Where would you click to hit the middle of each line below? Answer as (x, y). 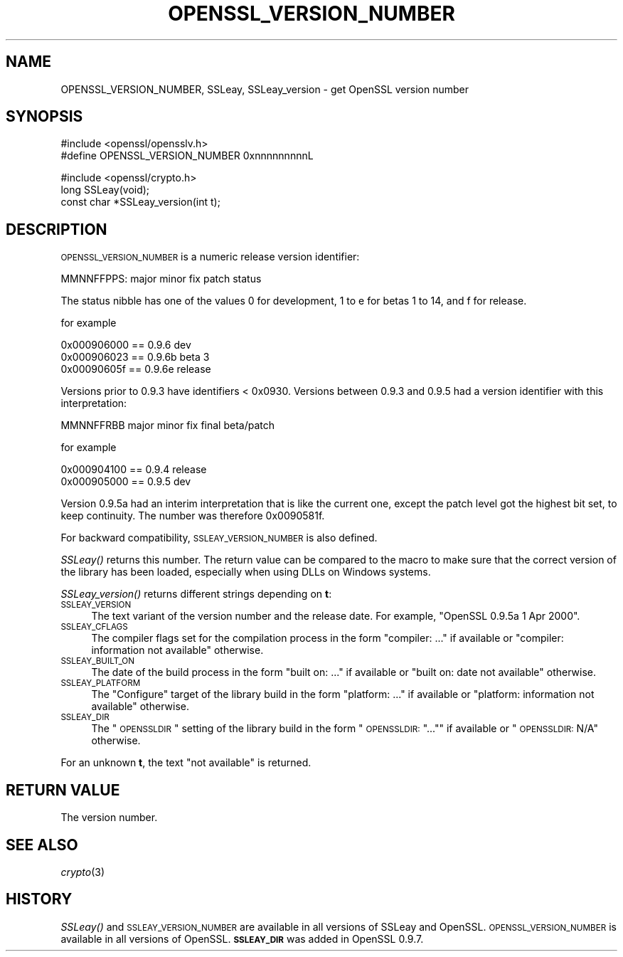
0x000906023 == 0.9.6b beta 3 (135, 357)
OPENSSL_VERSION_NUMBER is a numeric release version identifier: (210, 257)
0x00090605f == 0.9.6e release (136, 369)
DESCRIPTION (57, 229)
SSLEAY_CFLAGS (94, 627)
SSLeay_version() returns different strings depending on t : (196, 594)
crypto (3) (83, 872)
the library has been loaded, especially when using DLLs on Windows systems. (246, 572)
